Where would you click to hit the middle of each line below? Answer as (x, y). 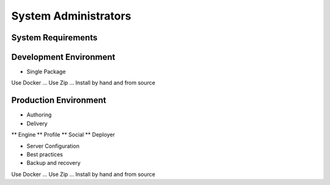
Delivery (37, 123)
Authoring (39, 115)
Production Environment (59, 100)
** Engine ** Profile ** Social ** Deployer (63, 135)
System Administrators (71, 16)
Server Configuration (53, 146)
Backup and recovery (53, 163)
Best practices (45, 154)
